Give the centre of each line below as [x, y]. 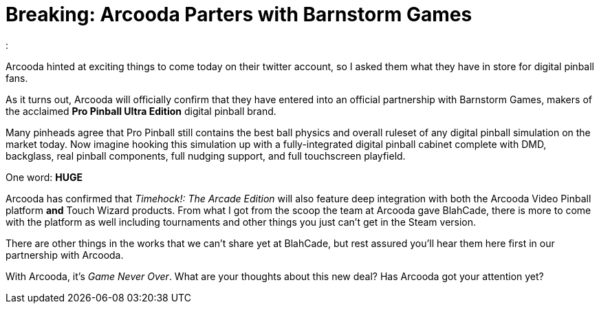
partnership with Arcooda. [65, 255]
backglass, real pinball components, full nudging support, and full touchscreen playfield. [206, 156]
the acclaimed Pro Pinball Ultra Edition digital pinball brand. [141, 111]
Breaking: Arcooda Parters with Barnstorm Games [239, 14]
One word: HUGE [44, 177]
